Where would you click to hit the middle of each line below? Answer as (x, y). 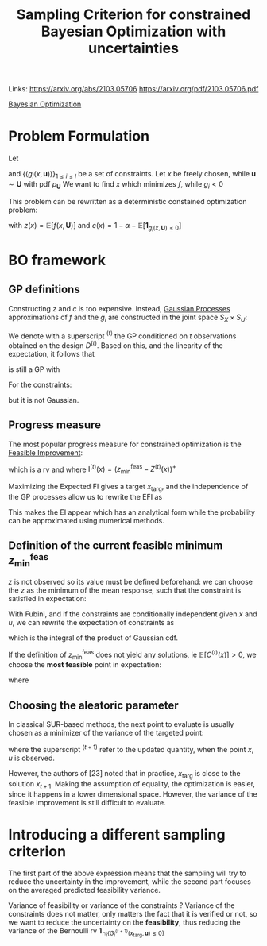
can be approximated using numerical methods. (86, 521)
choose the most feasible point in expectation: (85, 665)
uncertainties (133, 48)
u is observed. (32, 758)
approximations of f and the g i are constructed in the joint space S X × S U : (128, 318)
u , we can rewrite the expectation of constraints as (91, 623)
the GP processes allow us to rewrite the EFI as (85, 497)
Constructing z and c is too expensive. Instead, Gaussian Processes (119, 308)
